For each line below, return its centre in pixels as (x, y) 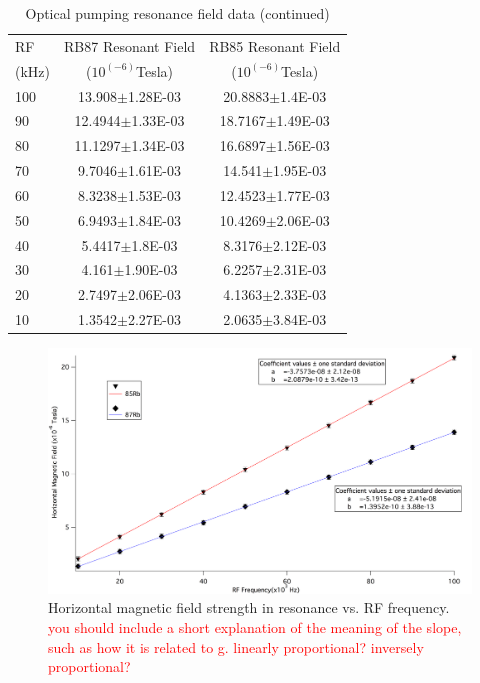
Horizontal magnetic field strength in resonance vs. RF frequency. (249, 607)
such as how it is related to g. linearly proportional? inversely (236, 646)
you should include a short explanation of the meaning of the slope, (255, 626)
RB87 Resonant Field (130, 45)
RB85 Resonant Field (275, 45)
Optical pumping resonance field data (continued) (177, 13)
